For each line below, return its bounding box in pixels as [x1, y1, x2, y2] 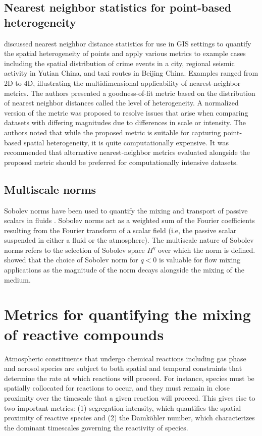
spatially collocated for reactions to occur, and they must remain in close [4, 383, 230, 393]
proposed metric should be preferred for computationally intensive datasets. [4, 156, 238, 167]
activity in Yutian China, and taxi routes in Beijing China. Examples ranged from [4, 68, 258, 78]
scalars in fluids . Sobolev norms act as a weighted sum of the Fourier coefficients [4, 215, 255, 226]
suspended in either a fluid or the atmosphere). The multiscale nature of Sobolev [4, 235, 254, 245]
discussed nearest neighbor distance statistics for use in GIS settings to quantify [4, 38, 251, 48]
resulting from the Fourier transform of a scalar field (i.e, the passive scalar [4, 225, 237, 235]
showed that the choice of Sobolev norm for [4, 254, 138, 265]
